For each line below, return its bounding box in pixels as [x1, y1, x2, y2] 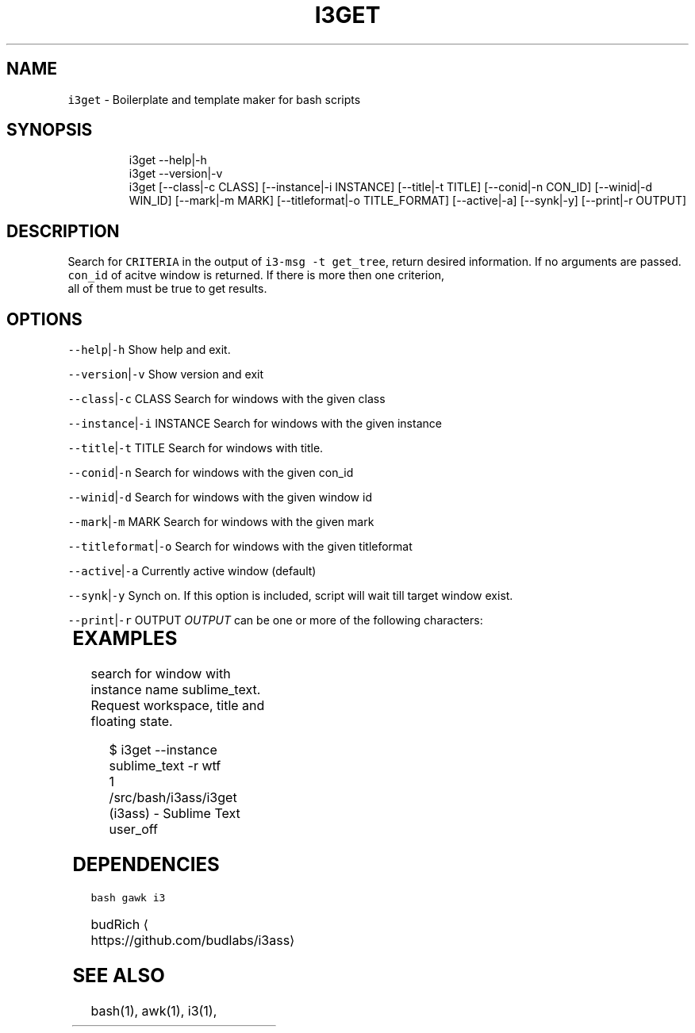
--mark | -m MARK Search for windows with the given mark [67, 515, 374, 529]
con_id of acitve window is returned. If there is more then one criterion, [67, 268, 445, 282]
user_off [109, 821, 158, 838]
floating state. [90, 713, 173, 730]
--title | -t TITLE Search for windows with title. [67, 441, 324, 455]
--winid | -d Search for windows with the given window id [67, 490, 372, 505]
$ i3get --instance [109, 742, 217, 758]
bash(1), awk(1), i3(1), [90, 1002, 217, 1019]
